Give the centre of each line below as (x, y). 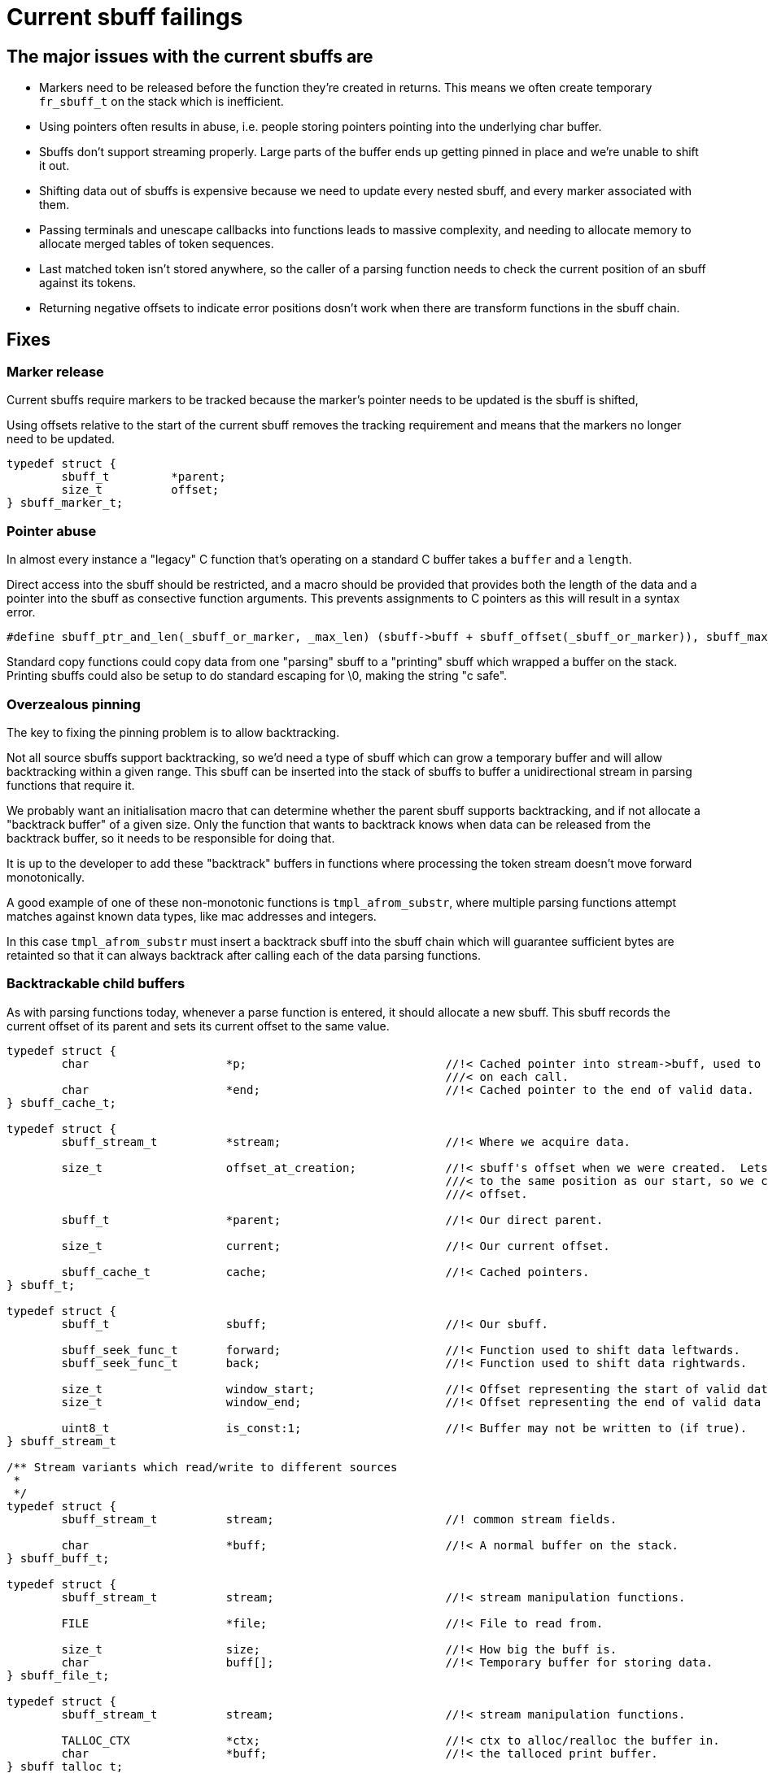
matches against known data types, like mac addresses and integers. (192, 916)
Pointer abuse (52, 531)
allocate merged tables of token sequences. (157, 244)
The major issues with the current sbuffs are (190, 56)
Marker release (55, 372)
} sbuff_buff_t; (58, 1558)
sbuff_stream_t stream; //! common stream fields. (339, 1519)
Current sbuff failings (125, 17)
